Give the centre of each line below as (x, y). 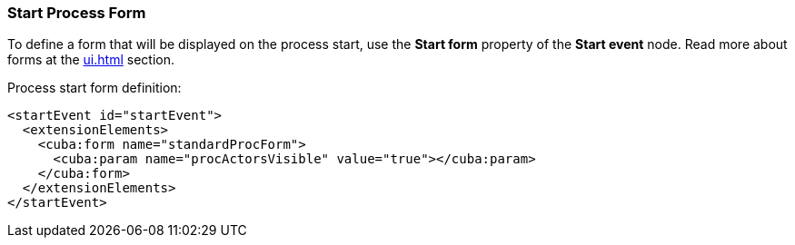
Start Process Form (77, 13)
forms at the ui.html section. (91, 60)
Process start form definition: (94, 88)
